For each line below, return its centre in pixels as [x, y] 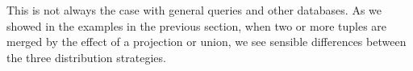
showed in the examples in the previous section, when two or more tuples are [197, 25]
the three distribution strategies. [86, 57]
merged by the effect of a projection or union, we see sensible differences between [206, 42]
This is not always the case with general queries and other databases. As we [194, 10]
